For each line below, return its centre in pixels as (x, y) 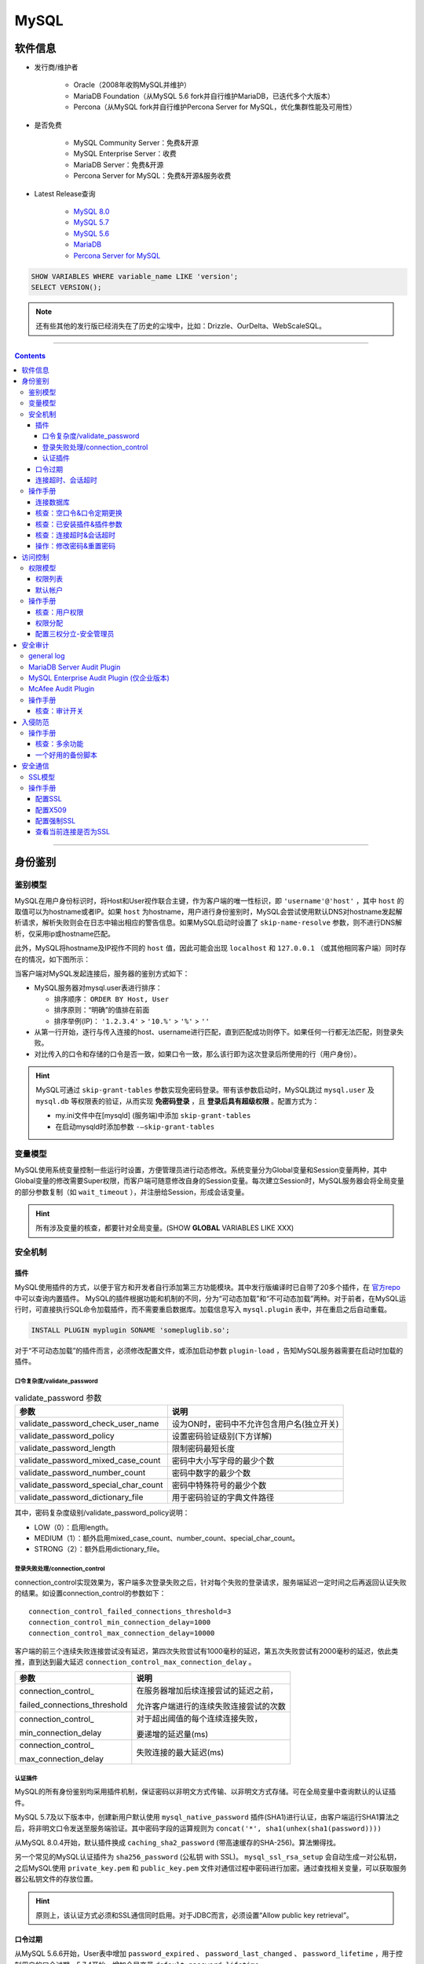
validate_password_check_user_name (89, 1424)
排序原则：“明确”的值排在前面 (102, 1010)
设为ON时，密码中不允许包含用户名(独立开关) (255, 1424)
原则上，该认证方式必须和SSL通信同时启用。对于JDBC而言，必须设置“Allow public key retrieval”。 (194, 1915)
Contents (30, 355)
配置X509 (51, 810)
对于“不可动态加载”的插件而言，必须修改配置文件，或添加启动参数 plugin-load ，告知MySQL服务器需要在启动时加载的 (209, 1350)
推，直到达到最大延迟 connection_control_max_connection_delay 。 (135, 1662)
